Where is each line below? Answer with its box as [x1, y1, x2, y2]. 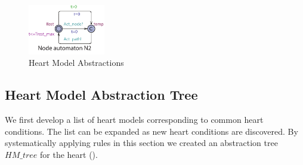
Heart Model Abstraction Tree [5, 85, 198, 104]
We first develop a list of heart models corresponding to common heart [5, 113, 264, 126]
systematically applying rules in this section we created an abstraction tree [5, 137, 278, 149]
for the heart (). [40, 148, 98, 160]
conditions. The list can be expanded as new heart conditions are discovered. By [5, 125, 298, 137]
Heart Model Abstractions [29, 56, 124, 69]
